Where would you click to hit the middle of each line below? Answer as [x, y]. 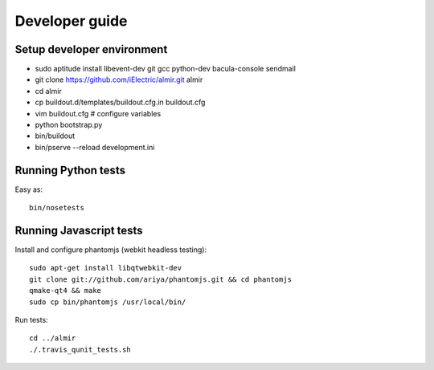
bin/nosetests [57, 208]
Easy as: [29, 189]
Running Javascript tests [79, 230]
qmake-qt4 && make [66, 291]
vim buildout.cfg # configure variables [98, 113]
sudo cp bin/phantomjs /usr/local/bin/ [108, 302]
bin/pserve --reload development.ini [95, 147]
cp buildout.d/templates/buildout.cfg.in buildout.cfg [120, 102]
